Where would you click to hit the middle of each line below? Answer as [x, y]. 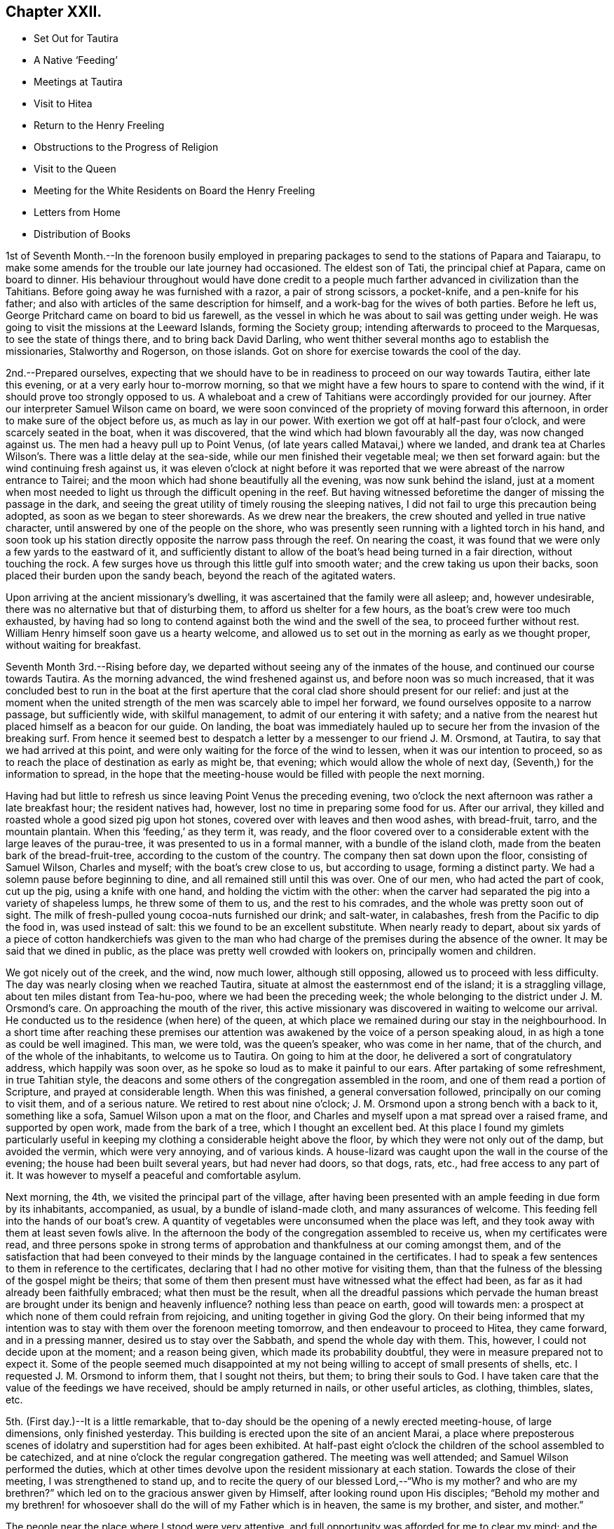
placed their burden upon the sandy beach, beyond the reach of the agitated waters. [201, 576]
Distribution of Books [82, 234]
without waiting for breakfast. [74, 645]
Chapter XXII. [54, 12]
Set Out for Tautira [76, 39]
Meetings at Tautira [78, 82]
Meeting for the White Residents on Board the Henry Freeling [175, 191]
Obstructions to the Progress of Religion [126, 147]
